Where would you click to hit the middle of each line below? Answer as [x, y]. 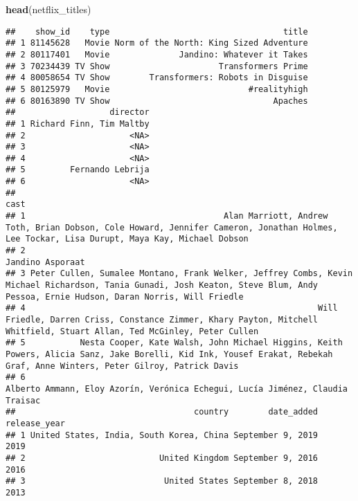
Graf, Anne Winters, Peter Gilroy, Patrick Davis [122, 366]
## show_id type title [157, 31]
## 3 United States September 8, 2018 [162, 481]
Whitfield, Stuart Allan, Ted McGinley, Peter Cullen [132, 331]
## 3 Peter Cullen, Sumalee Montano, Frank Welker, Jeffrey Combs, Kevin [179, 274]
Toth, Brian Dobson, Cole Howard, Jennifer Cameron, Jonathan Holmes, [172, 227]
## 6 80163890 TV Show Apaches [157, 101]
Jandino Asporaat [45, 262]
